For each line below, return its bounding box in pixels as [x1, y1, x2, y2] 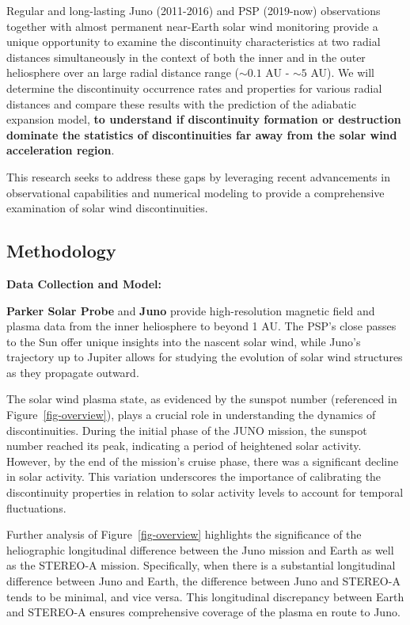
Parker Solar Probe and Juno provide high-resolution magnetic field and [6, 302, 375, 318]
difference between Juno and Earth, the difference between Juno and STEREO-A [6, 573, 401, 589]
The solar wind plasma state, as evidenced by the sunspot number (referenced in [6, 391, 397, 407]
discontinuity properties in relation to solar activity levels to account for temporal [6, 484, 404, 501]
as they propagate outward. [6, 364, 139, 380]
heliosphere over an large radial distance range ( [6, 64, 239, 81]
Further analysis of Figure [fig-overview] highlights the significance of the [6, 526, 362, 543]
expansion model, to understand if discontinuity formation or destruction [6, 111, 401, 128]
